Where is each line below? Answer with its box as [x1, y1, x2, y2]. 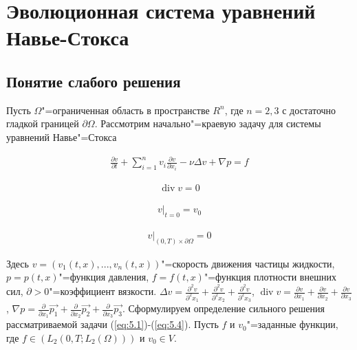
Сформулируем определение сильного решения [128, 301, 325, 316]
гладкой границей [6, 116, 79, 131]
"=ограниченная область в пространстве [41, 102, 210, 117]
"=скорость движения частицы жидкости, [161, 256, 335, 270]
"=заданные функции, [246, 317, 338, 331]
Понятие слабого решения [6, 70, 181, 91]
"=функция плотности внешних [204, 270, 336, 284]
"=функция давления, [58, 270, 149, 284]
